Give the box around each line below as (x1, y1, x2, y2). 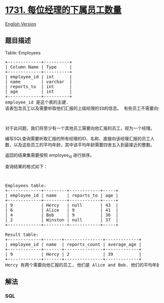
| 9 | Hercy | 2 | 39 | (5, 251, 142, 257)
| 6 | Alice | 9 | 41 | (5, 207, 119, 213)
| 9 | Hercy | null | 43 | (5, 202, 119, 208)
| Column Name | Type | (5, 64, 72, 70)
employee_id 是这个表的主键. (5, 99, 69, 105)
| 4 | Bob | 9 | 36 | (5, 212, 119, 218)
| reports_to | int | (5, 84, 72, 89)
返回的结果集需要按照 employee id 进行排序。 (5, 152, 95, 159)
